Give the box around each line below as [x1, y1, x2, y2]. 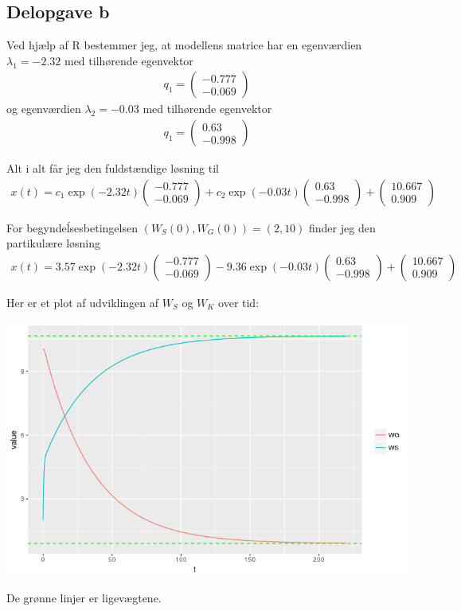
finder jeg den [309, 219, 376, 235]
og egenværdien [6, 100, 81, 117]
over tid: [218, 294, 260, 310]
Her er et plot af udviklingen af [6, 294, 159, 310]
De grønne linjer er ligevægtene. [6, 590, 162, 606]
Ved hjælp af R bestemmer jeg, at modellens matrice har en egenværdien [6, 37, 362, 53]
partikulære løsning [6, 235, 101, 251]
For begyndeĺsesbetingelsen [6, 219, 138, 235]
